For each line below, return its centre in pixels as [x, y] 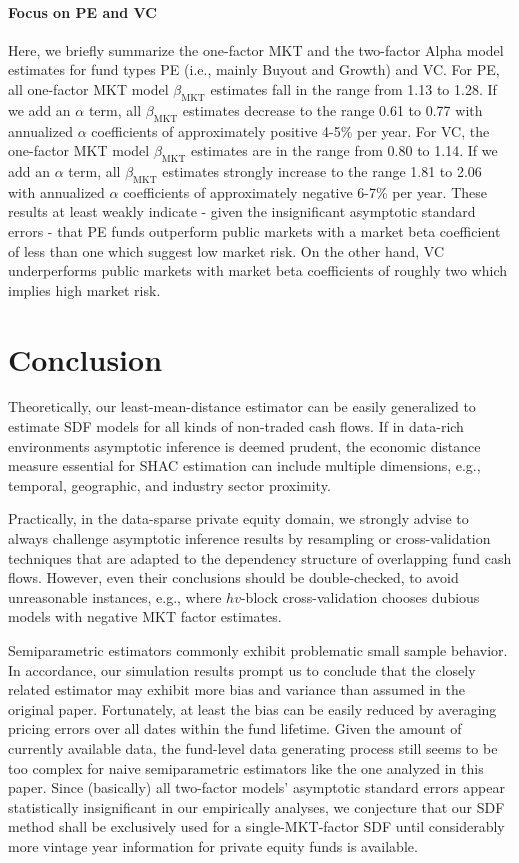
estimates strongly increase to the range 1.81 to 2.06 [322, 170]
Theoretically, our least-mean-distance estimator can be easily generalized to [242, 406]
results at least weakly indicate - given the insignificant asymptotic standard [242, 211]
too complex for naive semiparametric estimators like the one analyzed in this [246, 767]
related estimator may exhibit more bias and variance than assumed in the [237, 689]
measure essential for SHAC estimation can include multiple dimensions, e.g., [244, 465]
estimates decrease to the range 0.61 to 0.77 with [332, 109]
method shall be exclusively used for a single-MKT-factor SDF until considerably [256, 826]
